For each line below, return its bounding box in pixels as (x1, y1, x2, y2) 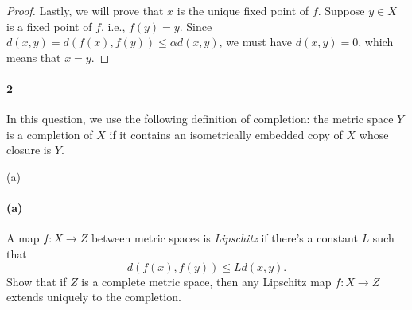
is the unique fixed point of (177, 2, 309, 18)
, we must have (219, 33, 293, 50)
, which (358, 33, 394, 50)
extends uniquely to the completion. (6, 289, 181, 305)
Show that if (6, 273, 67, 289)
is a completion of (6, 126, 93, 142)
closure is (6, 141, 52, 158)
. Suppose (317, 2, 365, 18)
